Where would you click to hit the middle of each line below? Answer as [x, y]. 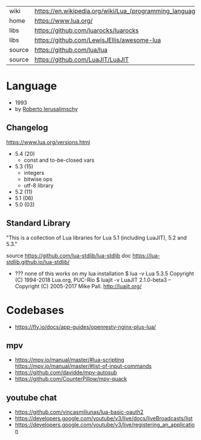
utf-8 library [39, 185]
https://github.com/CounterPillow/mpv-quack [71, 379]
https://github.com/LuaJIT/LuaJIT [82, 59]
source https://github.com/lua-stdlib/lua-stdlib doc [69, 256]
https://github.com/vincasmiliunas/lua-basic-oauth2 [79, 412]
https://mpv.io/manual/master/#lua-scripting [69, 360]
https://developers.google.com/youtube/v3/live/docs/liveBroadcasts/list [104, 419]
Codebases [35, 310]
